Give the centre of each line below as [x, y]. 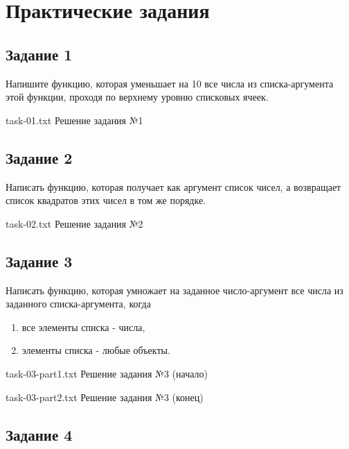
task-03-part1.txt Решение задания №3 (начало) [107, 373]
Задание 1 [39, 54]
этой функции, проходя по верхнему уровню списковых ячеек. [137, 97]
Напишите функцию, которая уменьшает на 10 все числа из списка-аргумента [170, 83]
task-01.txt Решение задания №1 [74, 120]
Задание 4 [39, 434]
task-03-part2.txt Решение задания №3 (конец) [105, 397]
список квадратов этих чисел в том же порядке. [106, 200]
